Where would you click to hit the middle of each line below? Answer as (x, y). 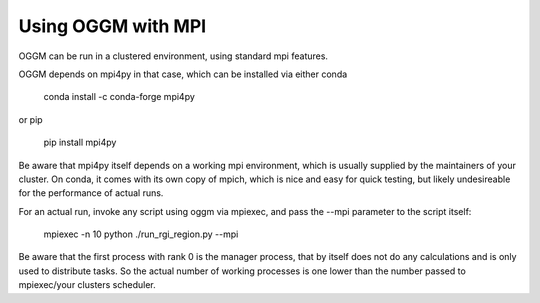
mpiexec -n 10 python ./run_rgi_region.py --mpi (141, 234)
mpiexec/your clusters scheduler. (87, 285)
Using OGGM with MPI (112, 26)
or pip (31, 119)
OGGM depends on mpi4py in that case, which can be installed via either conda (183, 74)
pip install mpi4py (80, 142)
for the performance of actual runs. (91, 193)
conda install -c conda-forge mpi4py (119, 97)
